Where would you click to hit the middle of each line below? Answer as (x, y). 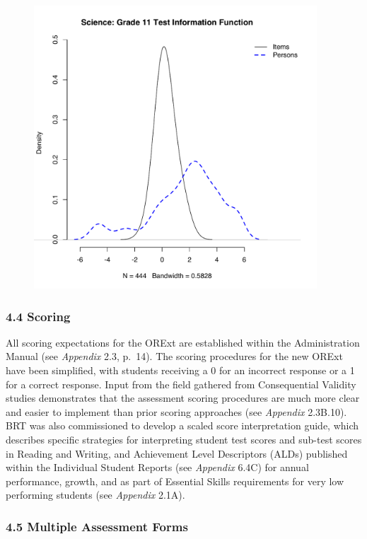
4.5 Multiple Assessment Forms (97, 526)
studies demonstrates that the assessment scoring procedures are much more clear (183, 398)
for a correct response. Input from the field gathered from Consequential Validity (181, 384)
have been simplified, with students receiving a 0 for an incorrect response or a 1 (180, 370)
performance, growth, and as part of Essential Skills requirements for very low (175, 481)
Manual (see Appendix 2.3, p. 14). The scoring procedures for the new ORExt (174, 356)
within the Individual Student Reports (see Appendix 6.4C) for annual (157, 467)
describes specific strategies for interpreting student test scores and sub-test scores (184, 439)
